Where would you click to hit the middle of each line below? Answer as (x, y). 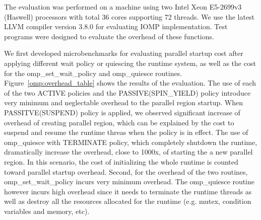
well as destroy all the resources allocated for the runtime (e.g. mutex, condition (128, 201)
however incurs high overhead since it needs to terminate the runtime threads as (128, 191)
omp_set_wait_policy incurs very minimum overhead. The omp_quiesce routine (129, 181)
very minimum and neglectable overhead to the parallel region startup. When (123, 102)
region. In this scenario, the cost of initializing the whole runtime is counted (121, 161)
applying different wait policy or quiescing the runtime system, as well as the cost (130, 63)
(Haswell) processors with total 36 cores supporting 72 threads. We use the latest (129, 16)
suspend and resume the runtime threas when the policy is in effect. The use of (126, 132)
